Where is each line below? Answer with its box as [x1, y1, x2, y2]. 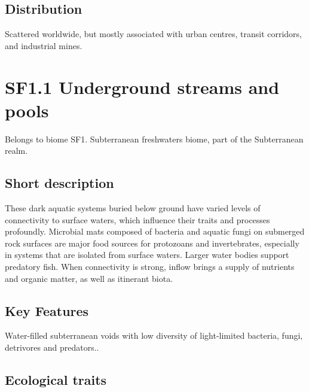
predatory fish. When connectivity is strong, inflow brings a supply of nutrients [5, 260, 295, 273]
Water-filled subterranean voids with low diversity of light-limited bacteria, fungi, [5, 329, 303, 342]
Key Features [5, 301, 89, 320]
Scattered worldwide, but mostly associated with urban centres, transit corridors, [5, 28, 302, 40]
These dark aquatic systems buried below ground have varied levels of [5, 202, 261, 214]
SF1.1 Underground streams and [5, 74, 280, 99]
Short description [5, 174, 114, 192]
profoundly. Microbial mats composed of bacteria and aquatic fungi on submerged [5, 225, 305, 238]
